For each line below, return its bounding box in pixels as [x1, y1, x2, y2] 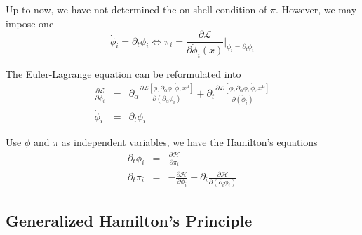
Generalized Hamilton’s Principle [6, 209, 253, 231]
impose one [6, 15, 54, 30]
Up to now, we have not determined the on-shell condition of [6, 2, 267, 16]
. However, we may [275, 2, 357, 16]
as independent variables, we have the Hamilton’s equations [61, 135, 318, 149]
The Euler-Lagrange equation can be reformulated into [6, 67, 241, 81]
